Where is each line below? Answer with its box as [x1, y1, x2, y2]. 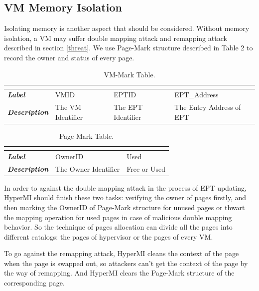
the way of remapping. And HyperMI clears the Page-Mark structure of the [4, 268, 235, 278]
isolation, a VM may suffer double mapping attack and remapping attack [4, 32, 227, 43]
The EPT [114, 102, 143, 112]
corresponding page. [4, 278, 65, 288]
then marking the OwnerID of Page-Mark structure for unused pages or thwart [4, 202, 245, 212]
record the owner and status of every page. [4, 52, 134, 62]
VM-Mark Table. [104, 69, 155, 79]
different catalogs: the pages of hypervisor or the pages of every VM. [4, 231, 213, 242]
